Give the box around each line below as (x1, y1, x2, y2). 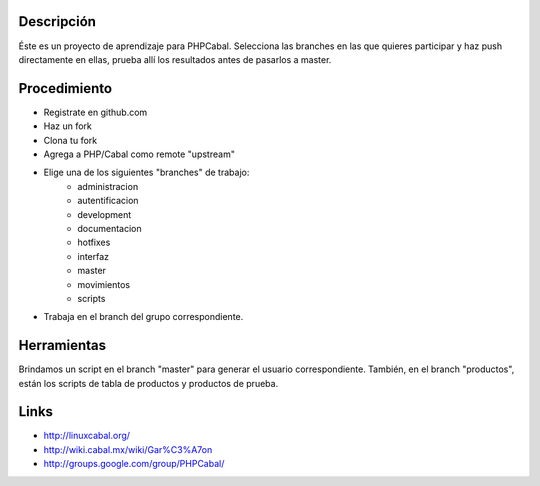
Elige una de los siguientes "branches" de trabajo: (43, 166, 250, 179)
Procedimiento (18, 80, 113, 97)
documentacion (77, 222, 142, 234)
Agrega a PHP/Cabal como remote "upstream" (43, 148, 235, 160)
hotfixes (77, 236, 111, 249)
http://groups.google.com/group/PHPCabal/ (43, 458, 225, 470)
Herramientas (18, 337, 107, 354)
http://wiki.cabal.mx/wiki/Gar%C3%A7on (43, 443, 213, 455)
